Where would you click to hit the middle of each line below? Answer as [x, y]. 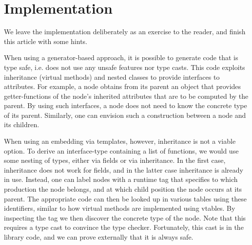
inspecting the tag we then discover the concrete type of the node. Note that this [125, 217]
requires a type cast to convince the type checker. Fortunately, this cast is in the [124, 227]
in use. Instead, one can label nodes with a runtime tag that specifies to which [121, 179]
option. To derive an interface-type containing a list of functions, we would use [121, 150]
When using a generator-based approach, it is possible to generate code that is [121, 57]
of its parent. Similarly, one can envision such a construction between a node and [125, 115]
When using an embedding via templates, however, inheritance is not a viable [120, 141]
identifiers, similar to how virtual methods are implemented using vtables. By [120, 208]
